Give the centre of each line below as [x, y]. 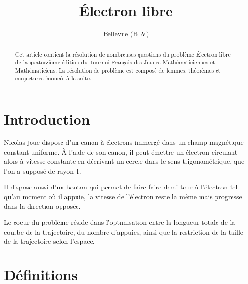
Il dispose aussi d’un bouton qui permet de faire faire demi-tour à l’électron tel [121, 187]
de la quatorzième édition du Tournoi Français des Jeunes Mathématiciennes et [115, 62]
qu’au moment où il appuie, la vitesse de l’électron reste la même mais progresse [123, 197]
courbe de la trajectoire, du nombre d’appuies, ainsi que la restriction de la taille [124, 231]
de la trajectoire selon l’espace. [49, 241]
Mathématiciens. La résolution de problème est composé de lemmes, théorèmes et [118, 70]
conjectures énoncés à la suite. [53, 78]
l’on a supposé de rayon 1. [43, 170]
